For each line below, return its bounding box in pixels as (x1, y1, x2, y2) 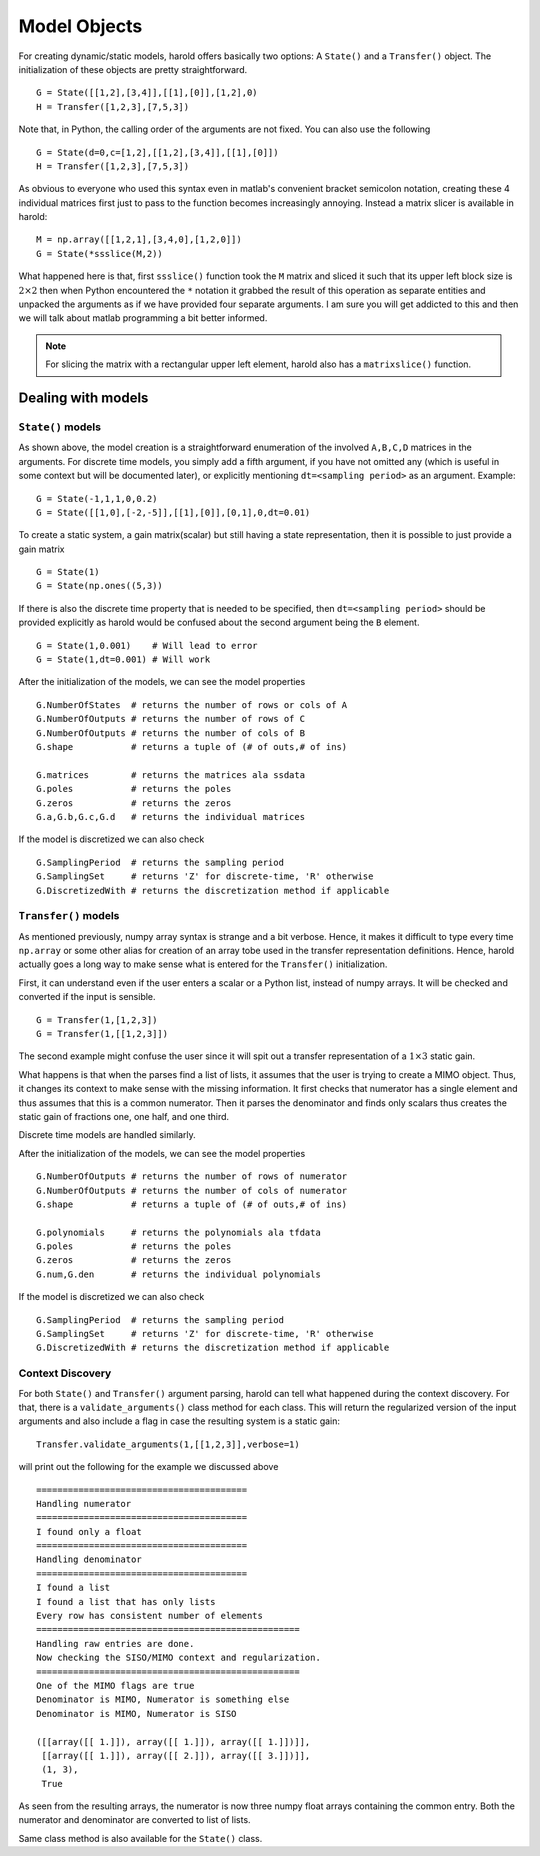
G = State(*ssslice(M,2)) (36, 248, 164, 259)
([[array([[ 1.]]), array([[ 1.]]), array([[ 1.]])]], (36, 1736, 311, 1747)
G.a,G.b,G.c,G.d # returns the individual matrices (36, 811, 305, 822)
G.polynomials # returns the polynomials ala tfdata (36, 1226, 322, 1238)
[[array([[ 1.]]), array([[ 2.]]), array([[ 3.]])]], (41, 1750, 311, 1761)
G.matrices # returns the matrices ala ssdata (36, 769, 305, 780)
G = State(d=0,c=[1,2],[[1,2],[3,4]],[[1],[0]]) (36, 146, 279, 158)
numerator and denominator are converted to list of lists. (18, 1814, 251, 1826)
